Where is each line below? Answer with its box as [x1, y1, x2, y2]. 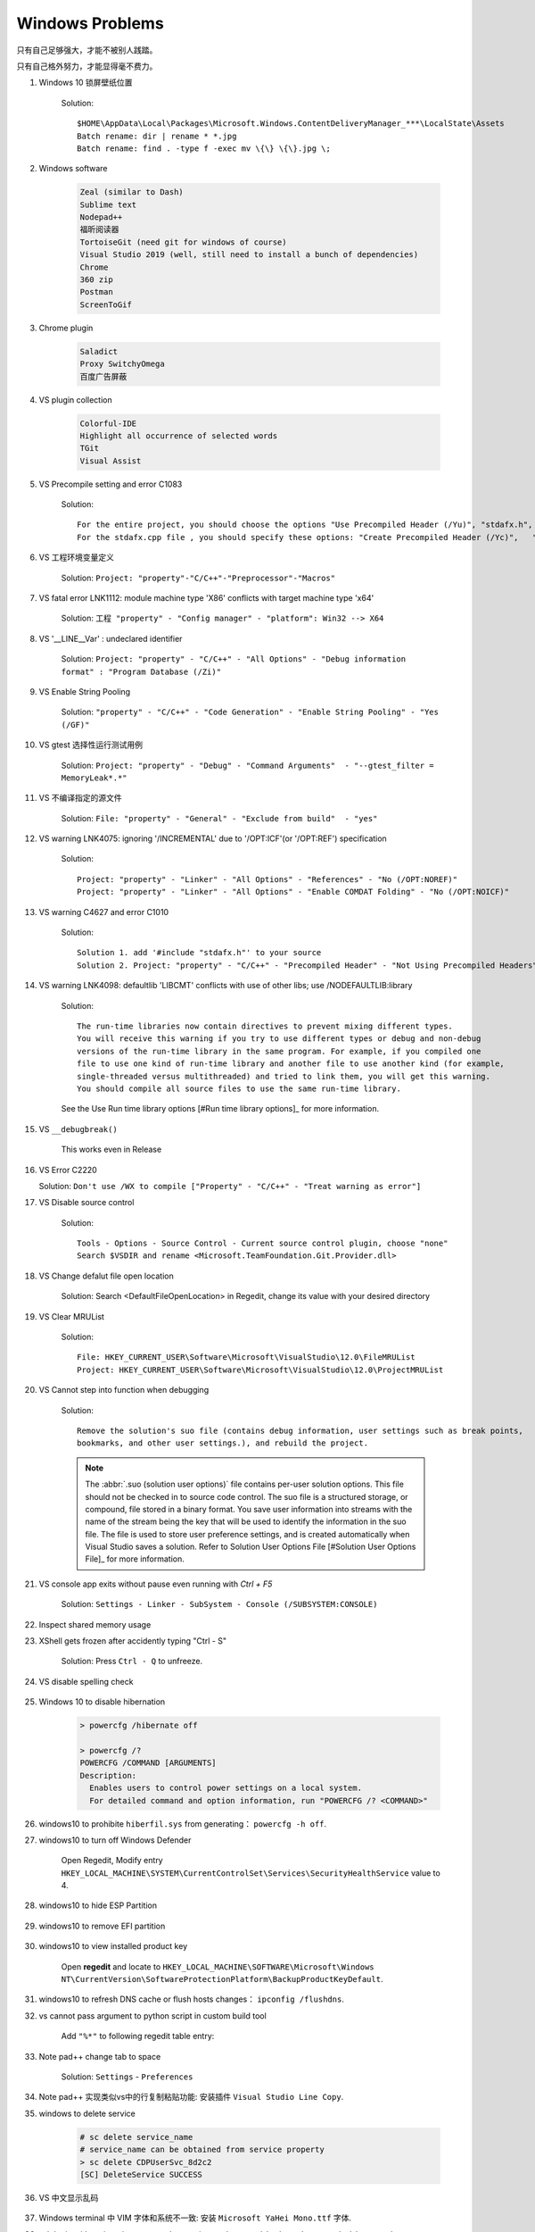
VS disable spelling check [38, 1676, 134, 1686]
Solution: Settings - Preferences [61, 2071, 193, 2082]
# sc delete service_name [79, 2132, 193, 2142]
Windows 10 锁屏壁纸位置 [38, 77, 133, 88]
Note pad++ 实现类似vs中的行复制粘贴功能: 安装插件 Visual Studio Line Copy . [38, 2092, 344, 2103]
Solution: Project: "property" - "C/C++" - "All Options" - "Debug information [61, 654, 406, 664]
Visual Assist [79, 455, 142, 466]
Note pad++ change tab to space [38, 2051, 161, 2061]
